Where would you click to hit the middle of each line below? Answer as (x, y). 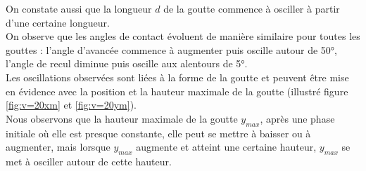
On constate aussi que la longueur (79, 8)
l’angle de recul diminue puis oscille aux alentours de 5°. (127, 63)
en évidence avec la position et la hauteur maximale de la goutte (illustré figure (177, 91)
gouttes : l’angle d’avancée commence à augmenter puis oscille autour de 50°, (172, 49)
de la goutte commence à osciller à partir (252, 8)
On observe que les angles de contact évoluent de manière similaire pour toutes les (183, 36)
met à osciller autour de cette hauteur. (89, 161)
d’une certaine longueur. (58, 22)
